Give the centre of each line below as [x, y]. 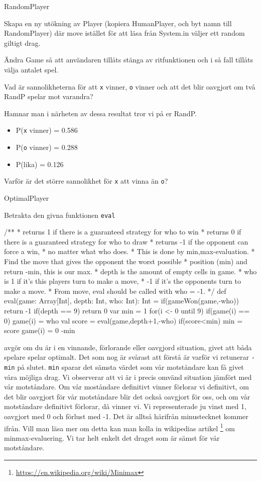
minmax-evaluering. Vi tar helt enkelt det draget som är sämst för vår [112, 437]
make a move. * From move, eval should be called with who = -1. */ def [115, 291]
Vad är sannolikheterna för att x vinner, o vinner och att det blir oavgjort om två [130, 86]
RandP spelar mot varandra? [49, 96]
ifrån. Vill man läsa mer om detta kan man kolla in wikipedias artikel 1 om [119, 427]
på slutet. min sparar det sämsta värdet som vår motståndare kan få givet [130, 367]
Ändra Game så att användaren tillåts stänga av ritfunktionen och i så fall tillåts [129, 60]
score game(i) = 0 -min [40, 330]
